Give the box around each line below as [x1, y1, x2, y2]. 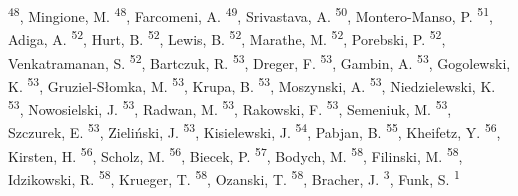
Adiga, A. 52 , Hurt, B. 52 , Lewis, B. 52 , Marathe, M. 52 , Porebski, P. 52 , [8, 26, 446, 49]
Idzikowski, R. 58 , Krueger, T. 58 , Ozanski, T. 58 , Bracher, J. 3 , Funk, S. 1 [8, 165, 460, 189]
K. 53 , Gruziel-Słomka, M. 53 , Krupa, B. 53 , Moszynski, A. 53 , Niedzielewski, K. [8, 72, 496, 96]
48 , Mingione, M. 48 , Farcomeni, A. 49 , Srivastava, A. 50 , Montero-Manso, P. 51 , [8, 3, 493, 26]
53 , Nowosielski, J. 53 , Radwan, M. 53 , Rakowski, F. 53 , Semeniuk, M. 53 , [8, 96, 452, 119]
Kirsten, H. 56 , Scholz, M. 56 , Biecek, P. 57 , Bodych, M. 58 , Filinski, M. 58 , [8, 142, 463, 166]
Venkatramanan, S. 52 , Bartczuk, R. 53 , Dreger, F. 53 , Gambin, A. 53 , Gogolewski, [8, 49, 511, 73]
